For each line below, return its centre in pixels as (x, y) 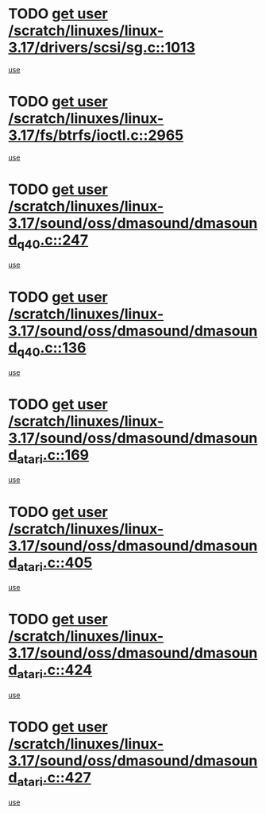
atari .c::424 (55, 671)
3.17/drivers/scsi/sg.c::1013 (102, 48)
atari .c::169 (53, 457)
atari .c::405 (55, 564)
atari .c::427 (54, 779)
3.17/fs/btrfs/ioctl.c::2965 (96, 135)
